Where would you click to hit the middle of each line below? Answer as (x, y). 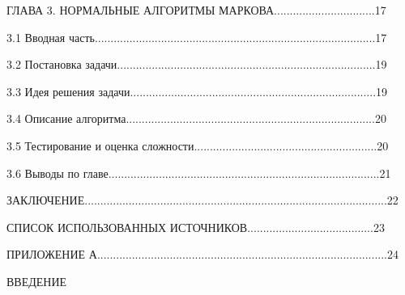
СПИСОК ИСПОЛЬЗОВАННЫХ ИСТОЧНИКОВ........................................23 (196, 227)
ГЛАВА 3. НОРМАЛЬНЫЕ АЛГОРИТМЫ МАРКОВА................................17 (196, 10)
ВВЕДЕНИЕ (37, 281)
